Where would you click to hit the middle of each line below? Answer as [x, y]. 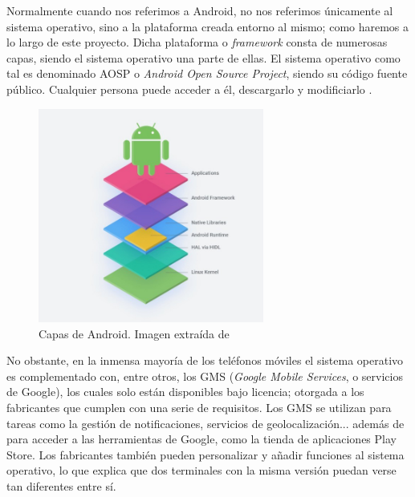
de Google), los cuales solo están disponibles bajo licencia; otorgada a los [185, 392]
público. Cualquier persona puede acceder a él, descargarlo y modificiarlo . [189, 89]
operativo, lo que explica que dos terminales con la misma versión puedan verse [201, 470]
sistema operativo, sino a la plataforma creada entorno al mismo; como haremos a [208, 26]
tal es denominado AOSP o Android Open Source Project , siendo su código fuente [207, 73]
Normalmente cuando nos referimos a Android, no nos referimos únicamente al [200, 10]
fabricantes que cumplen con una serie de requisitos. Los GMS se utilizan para [199, 407]
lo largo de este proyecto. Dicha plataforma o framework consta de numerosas [197, 42]
